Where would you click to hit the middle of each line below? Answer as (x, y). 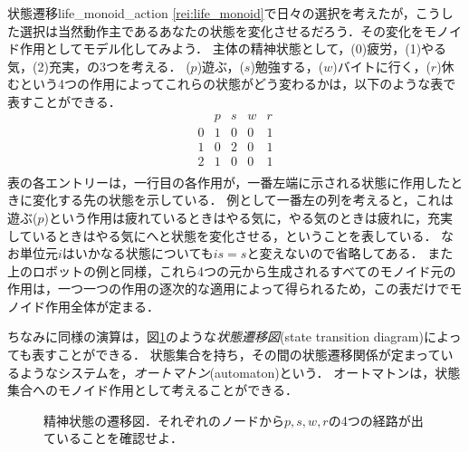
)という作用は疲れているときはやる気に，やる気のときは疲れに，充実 (249, 217)
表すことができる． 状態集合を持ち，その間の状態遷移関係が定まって (236, 355)
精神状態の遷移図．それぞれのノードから (164, 420)
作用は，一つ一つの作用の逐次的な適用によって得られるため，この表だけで (229, 289)
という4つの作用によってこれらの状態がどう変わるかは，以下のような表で (238, 84)
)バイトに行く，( (382, 66)
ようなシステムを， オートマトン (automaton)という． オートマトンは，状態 (240, 372)
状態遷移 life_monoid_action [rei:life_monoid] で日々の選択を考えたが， (211, 13)
